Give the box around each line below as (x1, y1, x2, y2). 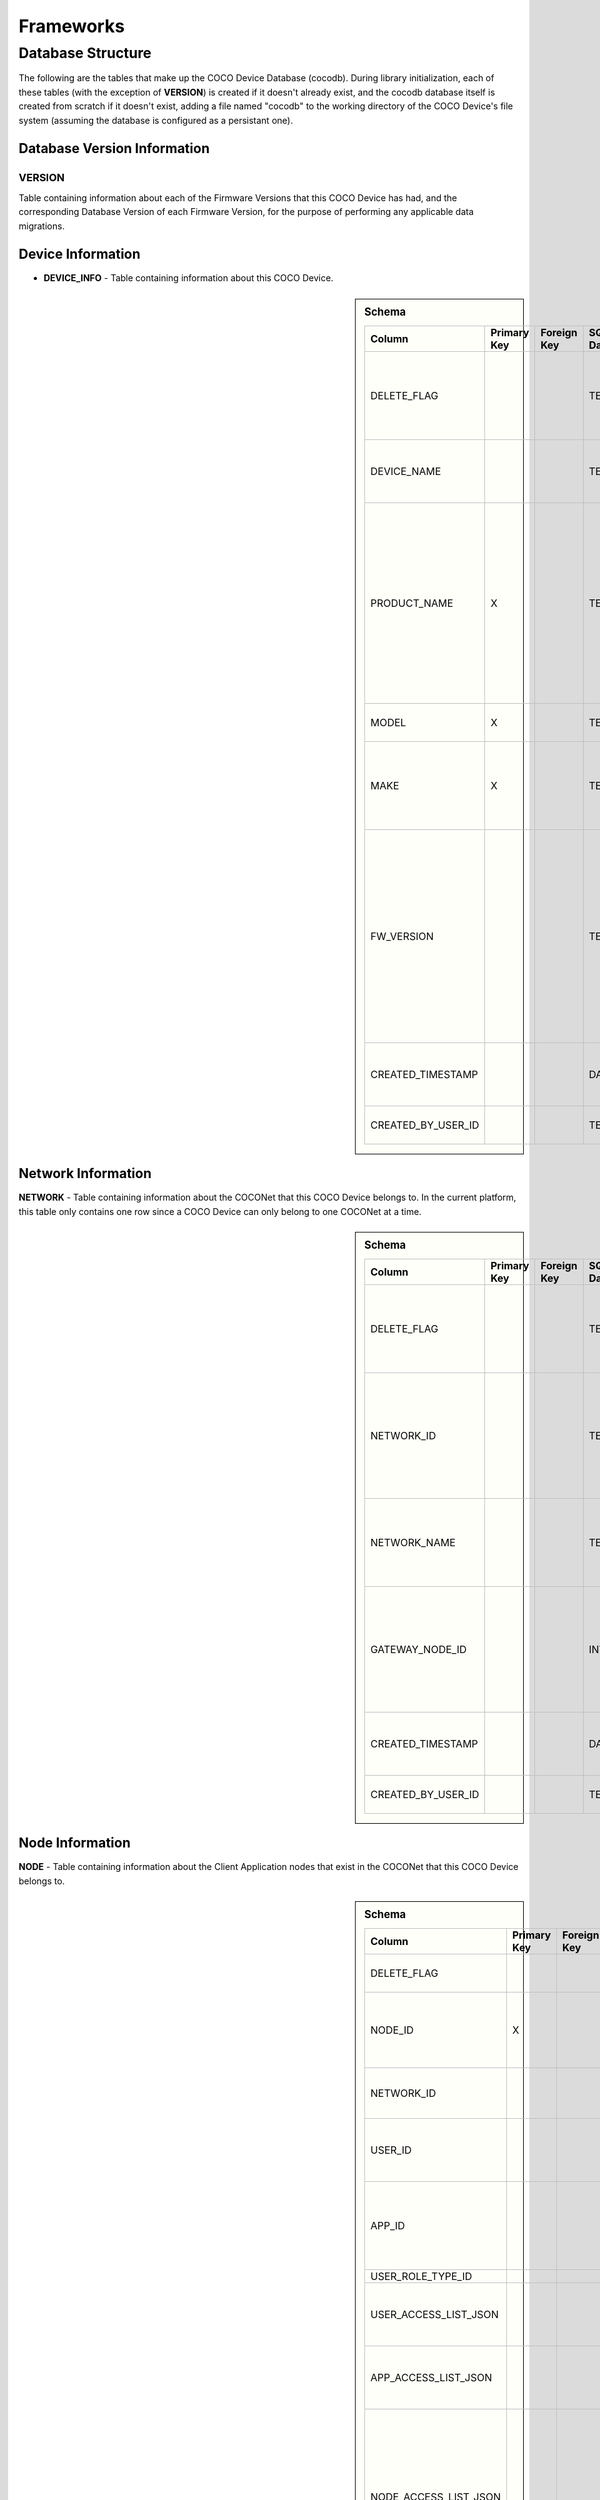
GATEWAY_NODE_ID (370, 1643, 467, 1657)
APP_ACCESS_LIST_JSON (370, 2371, 493, 2385)
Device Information (18, 246, 141, 263)
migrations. (18, 220, 65, 232)
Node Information (18, 1835, 131, 1852)
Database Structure (18, 44, 152, 62)
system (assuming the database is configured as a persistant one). (18, 114, 294, 126)
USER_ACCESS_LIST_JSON (370, 2308, 499, 2322)
